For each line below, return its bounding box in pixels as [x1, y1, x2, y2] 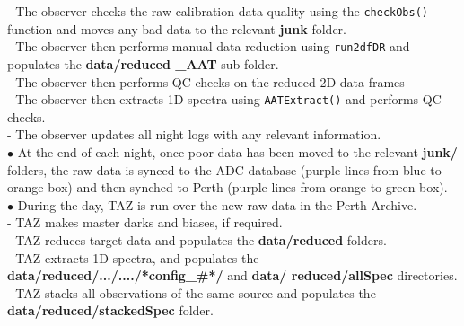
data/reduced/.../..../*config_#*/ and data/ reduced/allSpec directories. [7, 266, 458, 285]
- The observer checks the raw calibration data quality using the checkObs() [7, 2, 429, 20]
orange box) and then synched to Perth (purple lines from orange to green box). [7, 178, 448, 197]
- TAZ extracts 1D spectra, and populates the [7, 248, 259, 267]
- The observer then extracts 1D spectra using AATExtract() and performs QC [7, 90, 442, 109]
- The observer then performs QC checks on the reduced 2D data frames [7, 72, 405, 91]
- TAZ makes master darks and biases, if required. [7, 213, 283, 232]
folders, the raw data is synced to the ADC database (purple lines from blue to [7, 160, 442, 179]
